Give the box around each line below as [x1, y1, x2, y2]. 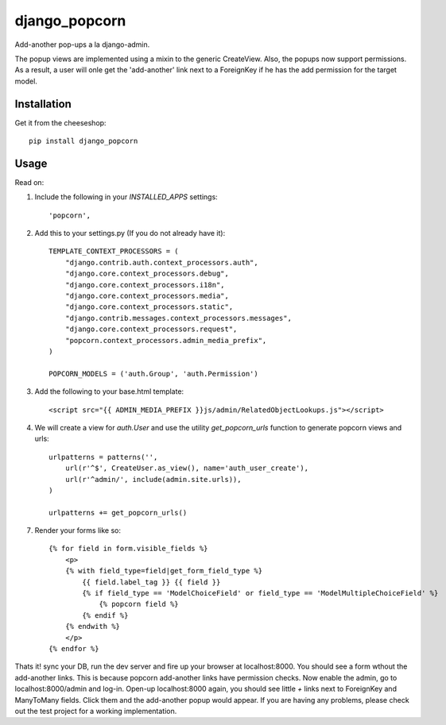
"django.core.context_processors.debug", [64, 269, 230, 278]
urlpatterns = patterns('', [48, 453, 158, 461]
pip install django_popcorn [29, 137, 138, 146]
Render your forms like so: [34, 526, 121, 535]
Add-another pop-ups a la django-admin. [14, 40, 150, 49]
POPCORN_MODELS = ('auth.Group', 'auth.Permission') [48, 369, 258, 378]
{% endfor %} [48, 644, 99, 653]
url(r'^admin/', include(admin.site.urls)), [64, 475, 242, 484]
